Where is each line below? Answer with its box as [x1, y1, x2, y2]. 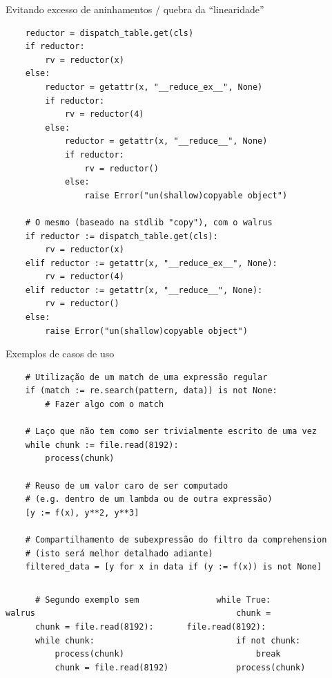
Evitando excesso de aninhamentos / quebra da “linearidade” [6, 2, 264, 16]
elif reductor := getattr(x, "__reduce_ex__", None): [25, 258, 277, 268]
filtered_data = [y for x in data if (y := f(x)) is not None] [25, 562, 322, 572]
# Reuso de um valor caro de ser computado [25, 480, 228, 491]
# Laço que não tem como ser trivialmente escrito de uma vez [25, 426, 318, 437]
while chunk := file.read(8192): [25, 440, 179, 450]
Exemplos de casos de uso [6, 346, 115, 361]
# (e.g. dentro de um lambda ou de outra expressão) [25, 494, 273, 505]
